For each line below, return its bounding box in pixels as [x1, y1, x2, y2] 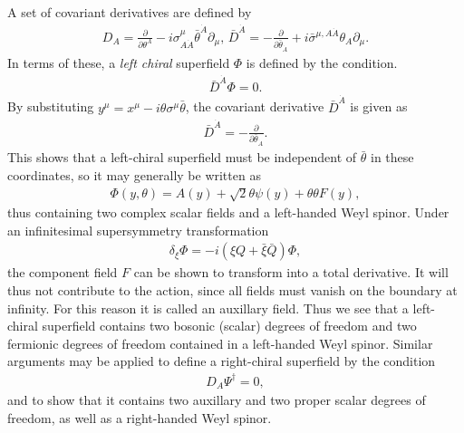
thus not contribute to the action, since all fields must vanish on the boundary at [7, 281, 458, 300]
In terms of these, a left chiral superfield [7, 53, 230, 72]
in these [370, 148, 414, 167]
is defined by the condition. [246, 53, 398, 72]
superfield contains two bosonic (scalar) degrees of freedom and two [42, 316, 417, 335]
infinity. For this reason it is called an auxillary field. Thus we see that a [7, 298, 409, 317]
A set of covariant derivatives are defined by [7, 3, 252, 21]
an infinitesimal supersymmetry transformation [7, 220, 269, 239]
